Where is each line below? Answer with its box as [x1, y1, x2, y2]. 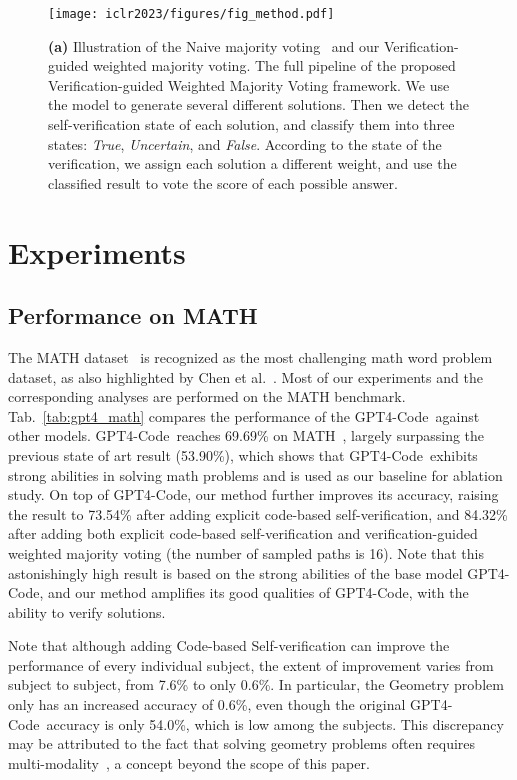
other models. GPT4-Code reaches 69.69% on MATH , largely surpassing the [8, 425, 485, 446]
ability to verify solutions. [8, 601, 166, 622]
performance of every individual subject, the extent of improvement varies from [8, 654, 494, 675]
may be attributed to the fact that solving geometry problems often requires [8, 733, 476, 754]
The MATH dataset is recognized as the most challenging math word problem [8, 346, 493, 367]
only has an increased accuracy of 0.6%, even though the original [8, 694, 406, 715]
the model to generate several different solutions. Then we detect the [48, 94, 470, 115]
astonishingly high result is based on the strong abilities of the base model [8, 562, 463, 583]
